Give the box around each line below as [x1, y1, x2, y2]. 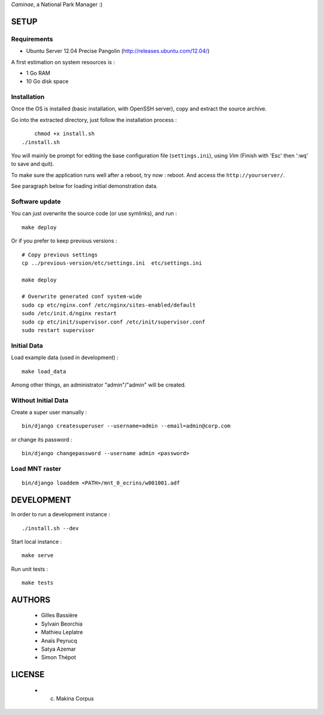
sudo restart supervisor [22, 327, 95, 334]
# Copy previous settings [22, 251, 98, 258]
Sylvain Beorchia [41, 620, 83, 627]
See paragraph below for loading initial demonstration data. [11, 183, 158, 190]
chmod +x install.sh [34, 130, 95, 137]
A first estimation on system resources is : [11, 58, 115, 65]
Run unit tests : [11, 565, 48, 573]
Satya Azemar [41, 645, 76, 653]
